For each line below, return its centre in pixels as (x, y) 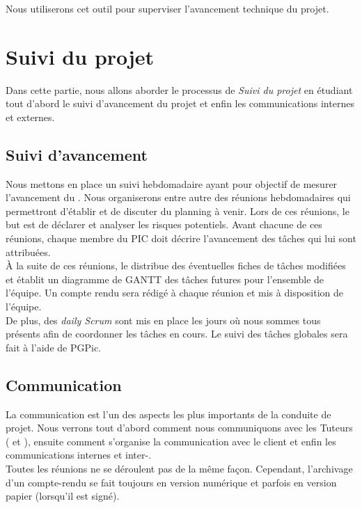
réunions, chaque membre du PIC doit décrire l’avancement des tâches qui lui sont (181, 238)
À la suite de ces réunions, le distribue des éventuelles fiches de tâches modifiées (176, 265)
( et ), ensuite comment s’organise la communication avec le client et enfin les (171, 441)
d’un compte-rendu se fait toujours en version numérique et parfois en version (171, 482)
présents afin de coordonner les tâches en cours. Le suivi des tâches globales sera (177, 334)
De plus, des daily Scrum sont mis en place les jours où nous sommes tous (163, 320)
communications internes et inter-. (79, 455)
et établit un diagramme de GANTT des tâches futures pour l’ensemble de (165, 279)
